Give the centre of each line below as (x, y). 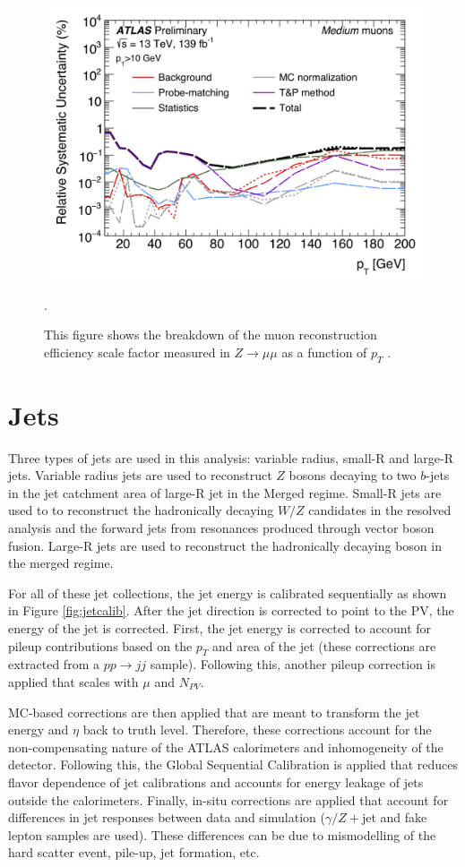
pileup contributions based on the (100, 645)
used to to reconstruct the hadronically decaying (141, 510)
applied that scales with (73, 681)
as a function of (324, 352)
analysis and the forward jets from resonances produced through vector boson (221, 528)
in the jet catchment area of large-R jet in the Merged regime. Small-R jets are (225, 492)
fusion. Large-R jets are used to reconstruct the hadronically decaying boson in (225, 545)
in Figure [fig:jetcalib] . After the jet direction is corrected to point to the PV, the (231, 610)
